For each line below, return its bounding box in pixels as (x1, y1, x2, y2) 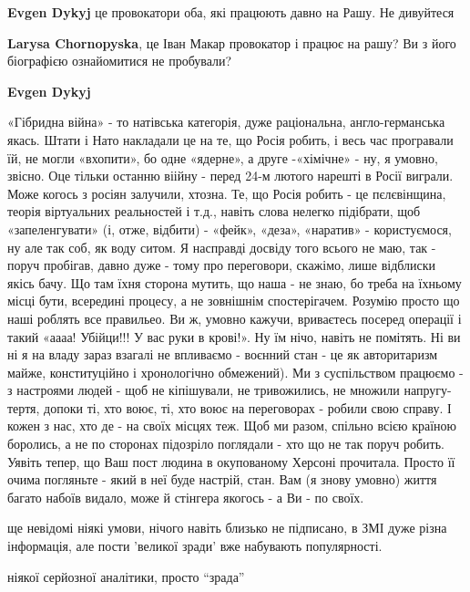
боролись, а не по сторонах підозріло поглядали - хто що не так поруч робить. (7, 434, 444, 453)
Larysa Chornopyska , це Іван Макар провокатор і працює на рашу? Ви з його (7, 33, 456, 52)
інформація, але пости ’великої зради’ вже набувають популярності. (7, 536, 383, 556)
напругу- (404, 380, 452, 400)
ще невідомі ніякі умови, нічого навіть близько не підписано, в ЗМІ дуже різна (7, 518, 447, 537)
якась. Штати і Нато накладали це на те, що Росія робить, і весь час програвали (7, 130, 454, 149)
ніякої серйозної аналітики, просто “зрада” (7, 566, 245, 586)
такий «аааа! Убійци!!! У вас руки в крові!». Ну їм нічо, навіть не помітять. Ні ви (7, 327, 461, 346)
